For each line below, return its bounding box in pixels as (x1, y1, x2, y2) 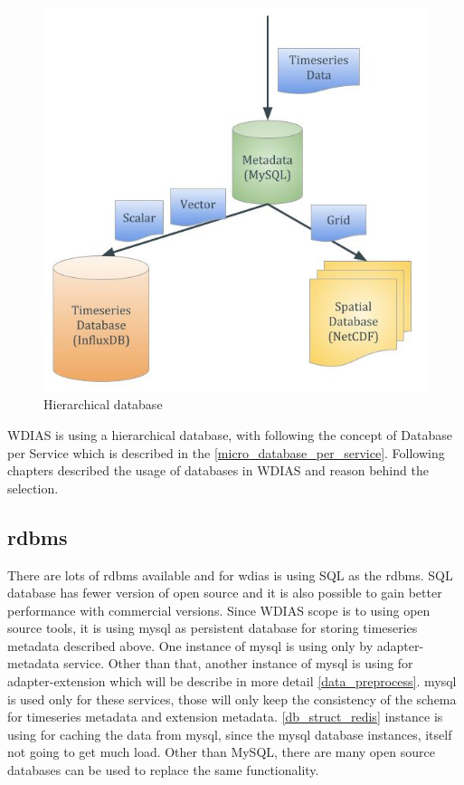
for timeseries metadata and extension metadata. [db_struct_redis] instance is (7, 707, 443, 726)
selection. (7, 478, 59, 497)
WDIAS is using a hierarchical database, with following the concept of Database (7, 425, 452, 444)
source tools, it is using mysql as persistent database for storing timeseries (7, 618, 418, 637)
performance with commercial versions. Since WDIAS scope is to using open (7, 600, 431, 619)
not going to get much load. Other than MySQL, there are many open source (7, 742, 435, 761)
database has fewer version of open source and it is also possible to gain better (7, 583, 442, 602)
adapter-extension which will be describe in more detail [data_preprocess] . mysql (7, 672, 457, 691)
